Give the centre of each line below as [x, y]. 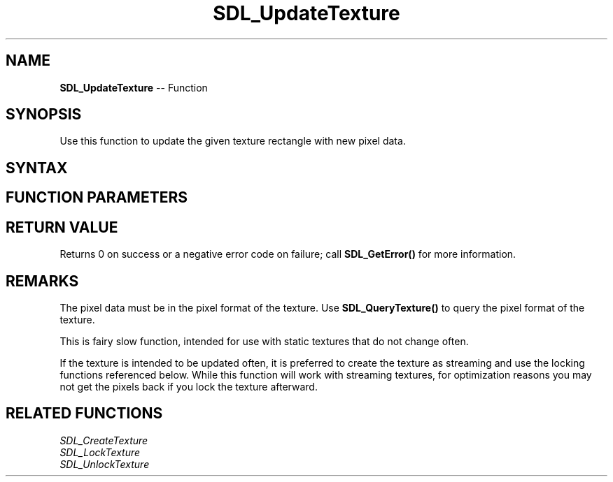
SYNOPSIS [44, 115]
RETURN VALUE [62, 227]
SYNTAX [37, 168]
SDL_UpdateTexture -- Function [134, 87]
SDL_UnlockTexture [105, 464]
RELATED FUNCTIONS [84, 414]
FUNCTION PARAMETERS [97, 198]
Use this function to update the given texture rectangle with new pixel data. [233, 141]
